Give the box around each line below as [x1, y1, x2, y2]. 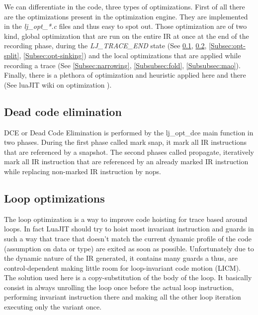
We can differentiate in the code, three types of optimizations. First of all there [4, 1, 245, 11]
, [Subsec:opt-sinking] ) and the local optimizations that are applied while [19, 50, 241, 60]
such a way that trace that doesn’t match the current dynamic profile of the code [4, 233, 252, 243]
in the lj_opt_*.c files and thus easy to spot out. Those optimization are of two [4, 21, 247, 31]
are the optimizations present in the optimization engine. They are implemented [4, 11, 248, 21]
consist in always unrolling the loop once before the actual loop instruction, [4, 282, 234, 292]
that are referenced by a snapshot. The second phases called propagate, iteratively [4, 146, 255, 157]
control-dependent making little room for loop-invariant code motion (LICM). [4, 262, 241, 273]
